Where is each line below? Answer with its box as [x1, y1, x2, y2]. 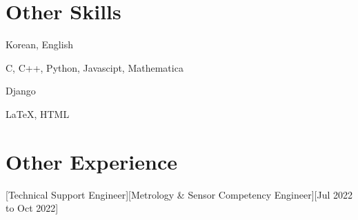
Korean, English [6, 37, 73, 52]
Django [6, 83, 36, 98]
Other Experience [6, 147, 177, 175]
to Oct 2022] [6, 201, 59, 215]
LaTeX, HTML [6, 106, 70, 121]
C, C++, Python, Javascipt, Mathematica [6, 60, 183, 74]
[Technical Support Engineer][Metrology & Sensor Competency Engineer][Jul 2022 [6, 187, 352, 201]
